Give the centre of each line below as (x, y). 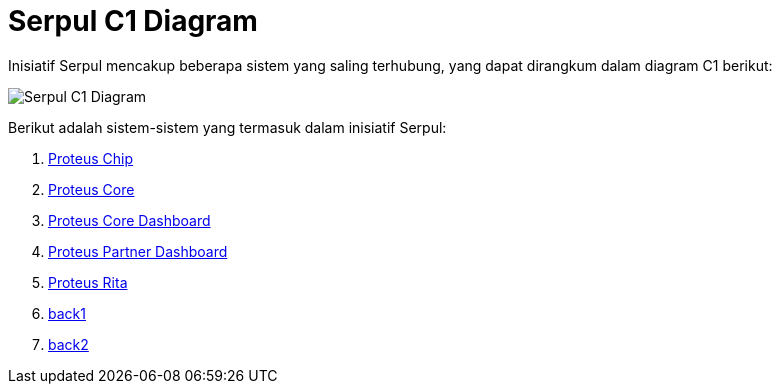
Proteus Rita (88, 282)
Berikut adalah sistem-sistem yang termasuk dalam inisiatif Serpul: (227, 127)
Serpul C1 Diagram (133, 21)
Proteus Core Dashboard (129, 220)
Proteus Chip (91, 158)
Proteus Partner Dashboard (138, 251)
